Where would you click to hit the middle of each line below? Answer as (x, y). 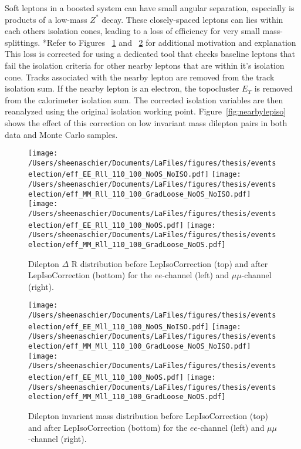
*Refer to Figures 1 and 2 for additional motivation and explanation (169, 42)
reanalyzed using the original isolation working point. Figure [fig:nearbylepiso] (146, 111)
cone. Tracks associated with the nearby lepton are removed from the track (140, 77)
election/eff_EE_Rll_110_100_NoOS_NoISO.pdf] (119, 175)
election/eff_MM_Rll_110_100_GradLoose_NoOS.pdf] (127, 245)
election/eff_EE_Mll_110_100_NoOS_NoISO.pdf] (119, 327)
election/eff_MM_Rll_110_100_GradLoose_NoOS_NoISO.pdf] (140, 194)
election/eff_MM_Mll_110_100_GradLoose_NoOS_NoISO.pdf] (140, 347)
